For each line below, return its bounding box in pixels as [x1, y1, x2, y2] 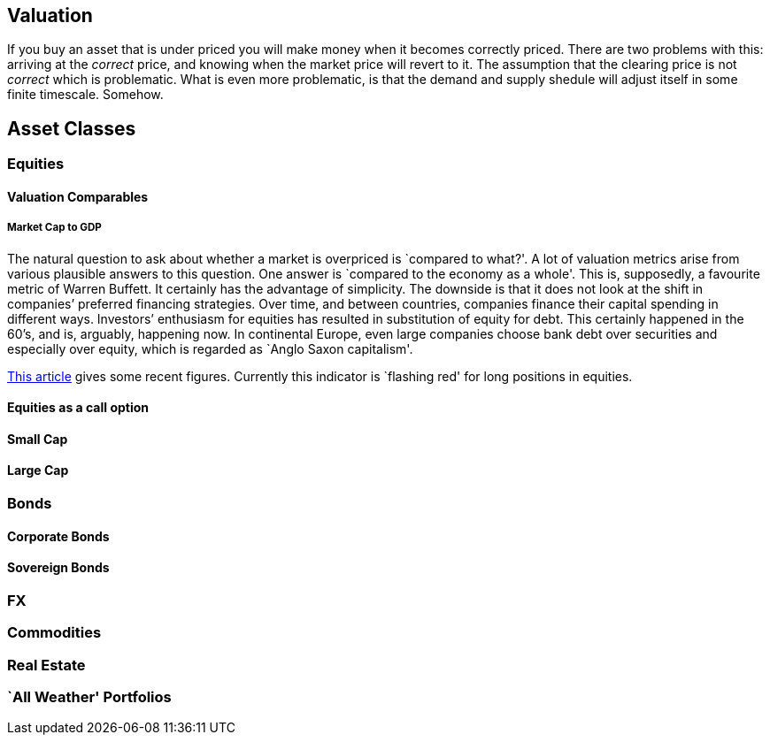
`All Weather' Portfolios [7, 688, 172, 707]
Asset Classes [7, 117, 136, 140]
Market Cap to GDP [7, 221, 102, 234]
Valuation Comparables [7, 188, 149, 204]
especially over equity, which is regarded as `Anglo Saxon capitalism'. [7, 340, 413, 356]
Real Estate [7, 655, 86, 674]
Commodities [7, 623, 102, 642]
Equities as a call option [7, 400, 150, 416]
